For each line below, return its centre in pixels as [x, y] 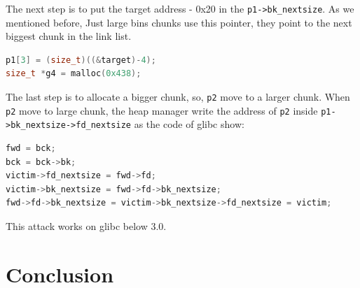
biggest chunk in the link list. [69, 36]
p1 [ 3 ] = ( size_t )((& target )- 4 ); [81, 60]
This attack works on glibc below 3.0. [86, 225]
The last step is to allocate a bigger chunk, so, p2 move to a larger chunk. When [178, 97]
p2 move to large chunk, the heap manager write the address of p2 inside [162, 110]
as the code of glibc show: [189, 124]
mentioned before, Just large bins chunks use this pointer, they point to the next [179, 22]
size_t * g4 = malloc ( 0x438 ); [74, 74]
